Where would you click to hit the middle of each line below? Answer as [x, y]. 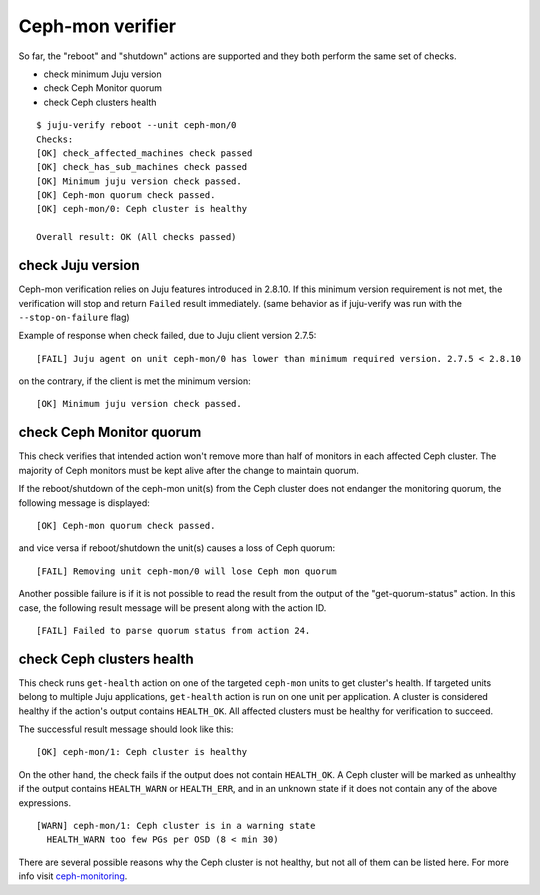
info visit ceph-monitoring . [73, 876]
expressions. [45, 802]
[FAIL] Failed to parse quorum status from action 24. [173, 630]
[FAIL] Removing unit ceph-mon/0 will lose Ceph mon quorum [186, 571]
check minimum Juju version [102, 74]
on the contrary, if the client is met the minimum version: [135, 381]
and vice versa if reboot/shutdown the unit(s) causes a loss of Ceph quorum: [176, 548]
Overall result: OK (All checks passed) [136, 237]
